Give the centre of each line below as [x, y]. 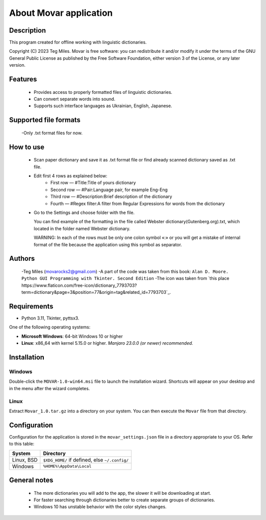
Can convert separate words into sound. [75, 99]
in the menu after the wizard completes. [50, 388]
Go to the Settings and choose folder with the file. [84, 212]
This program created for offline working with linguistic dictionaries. [78, 42]
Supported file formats [45, 120]
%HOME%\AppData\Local [67, 466]
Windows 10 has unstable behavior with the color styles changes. [100, 507]
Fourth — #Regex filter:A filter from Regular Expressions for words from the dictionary [138, 203]
